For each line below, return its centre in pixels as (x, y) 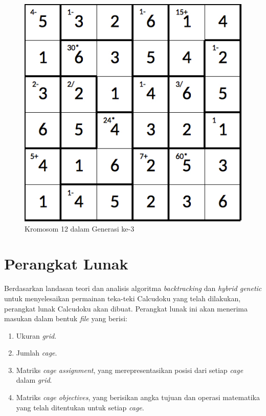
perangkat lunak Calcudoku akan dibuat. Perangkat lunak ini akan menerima (126, 308)
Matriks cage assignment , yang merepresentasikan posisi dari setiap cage (130, 370)
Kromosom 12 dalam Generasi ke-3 (80, 228)
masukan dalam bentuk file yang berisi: (66, 318)
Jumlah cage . (37, 353)
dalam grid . (34, 380)
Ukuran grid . (36, 335)
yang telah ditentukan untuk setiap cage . (80, 407)
